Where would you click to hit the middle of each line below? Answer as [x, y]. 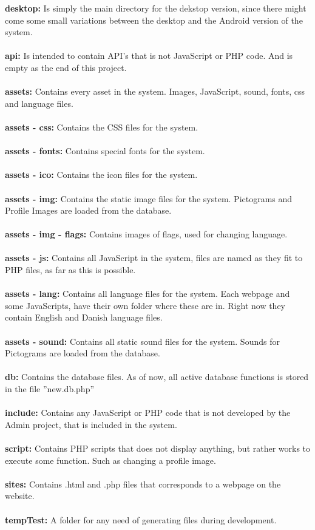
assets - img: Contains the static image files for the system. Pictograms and [149, 198]
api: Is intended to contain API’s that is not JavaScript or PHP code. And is [149, 56]
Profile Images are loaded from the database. [88, 210]
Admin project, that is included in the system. [91, 424]
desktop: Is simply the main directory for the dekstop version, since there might [156, 8]
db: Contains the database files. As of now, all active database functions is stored [157, 377]
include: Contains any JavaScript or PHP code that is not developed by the [148, 413]
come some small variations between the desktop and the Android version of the [154, 20]
